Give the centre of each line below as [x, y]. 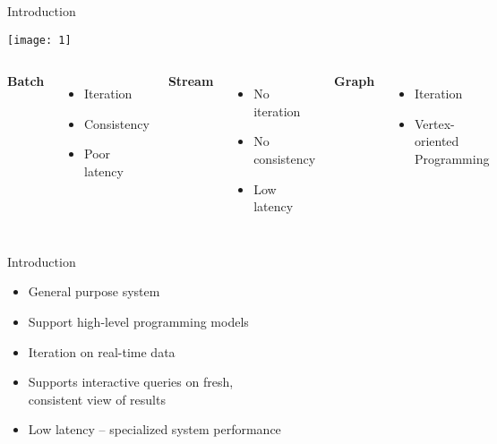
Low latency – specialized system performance [154, 429]
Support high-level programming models [138, 321]
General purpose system [94, 291]
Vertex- [434, 123]
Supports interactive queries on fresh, [131, 382]
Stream [191, 81]
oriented [437, 141]
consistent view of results [97, 399]
